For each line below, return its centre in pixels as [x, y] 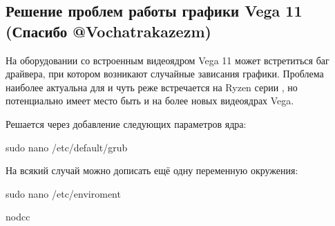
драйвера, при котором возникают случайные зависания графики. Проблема [165, 74]
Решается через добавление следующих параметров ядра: [126, 123]
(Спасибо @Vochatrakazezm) [108, 31]
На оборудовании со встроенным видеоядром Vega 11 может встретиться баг [167, 60]
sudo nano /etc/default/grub [67, 147]
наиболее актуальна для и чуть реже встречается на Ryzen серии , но [152, 87]
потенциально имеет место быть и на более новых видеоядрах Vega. [150, 101]
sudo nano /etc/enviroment [63, 193]
